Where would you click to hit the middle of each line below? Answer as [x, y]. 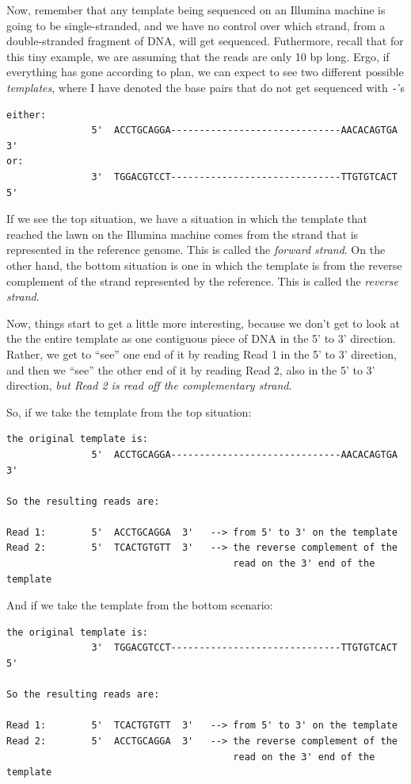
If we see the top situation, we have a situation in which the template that [187, 219]
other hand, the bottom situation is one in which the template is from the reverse [204, 265]
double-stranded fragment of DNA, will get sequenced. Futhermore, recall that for [205, 41]
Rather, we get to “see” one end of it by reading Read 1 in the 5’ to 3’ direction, [202, 354]
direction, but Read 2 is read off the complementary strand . [149, 385]
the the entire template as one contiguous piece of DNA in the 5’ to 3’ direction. [201, 338]
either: [27, 115]
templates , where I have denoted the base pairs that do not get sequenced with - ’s [206, 87]
